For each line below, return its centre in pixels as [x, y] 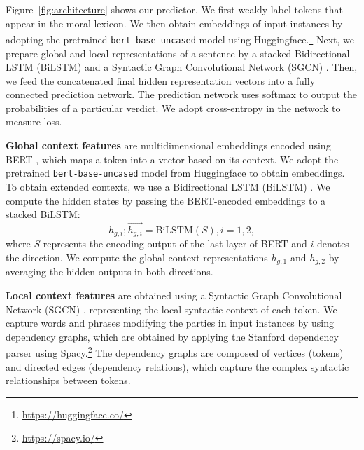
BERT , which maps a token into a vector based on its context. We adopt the [172, 159]
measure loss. [34, 122]
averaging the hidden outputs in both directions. [110, 272]
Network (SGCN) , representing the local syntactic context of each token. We [171, 309]
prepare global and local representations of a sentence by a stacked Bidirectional [178, 53]
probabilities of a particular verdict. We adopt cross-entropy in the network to [173, 108]
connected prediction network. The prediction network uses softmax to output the [182, 94]
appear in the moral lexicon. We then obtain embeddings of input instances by [174, 23]
